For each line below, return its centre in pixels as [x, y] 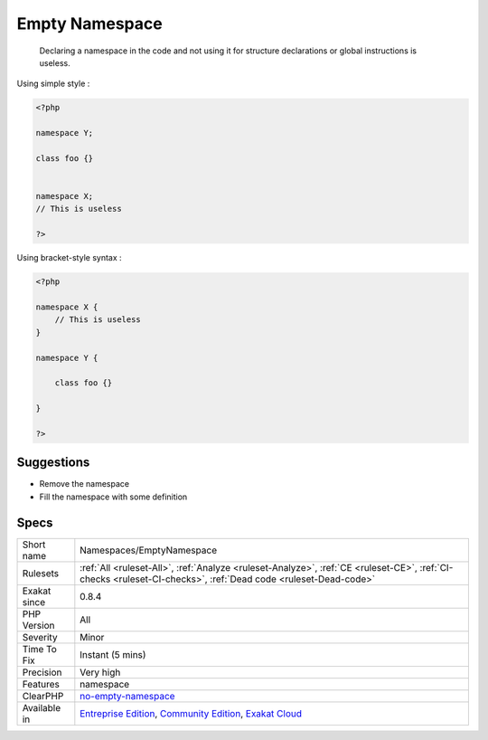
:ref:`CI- [436, 567]
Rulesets [40, 573]
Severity [40, 637]
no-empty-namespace [127, 696]
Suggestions [53, 463]
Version [38, 625]
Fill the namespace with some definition [113, 497]
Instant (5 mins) [113, 654]
